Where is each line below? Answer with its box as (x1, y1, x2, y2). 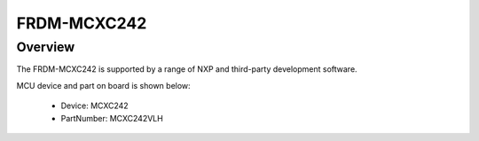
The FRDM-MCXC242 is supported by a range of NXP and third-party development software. (16, 64, 358, 74)
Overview (16, 39, 75, 55)
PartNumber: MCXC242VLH (60, 113, 163, 123)
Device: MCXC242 (60, 100, 129, 111)
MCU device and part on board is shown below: (16, 80, 191, 90)
